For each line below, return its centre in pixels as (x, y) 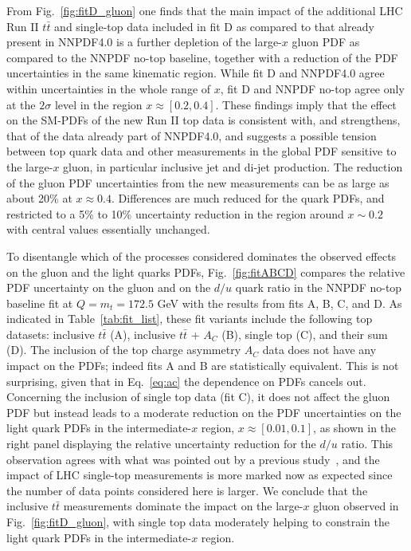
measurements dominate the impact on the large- (183, 506)
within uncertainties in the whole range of (109, 88)
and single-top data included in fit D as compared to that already (214, 26)
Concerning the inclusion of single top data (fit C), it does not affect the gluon (198, 397)
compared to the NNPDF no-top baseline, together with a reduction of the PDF (202, 57)
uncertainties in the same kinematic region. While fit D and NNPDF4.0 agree (196, 73)
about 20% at (39, 198)
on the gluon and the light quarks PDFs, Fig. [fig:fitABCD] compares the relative (206, 272)
